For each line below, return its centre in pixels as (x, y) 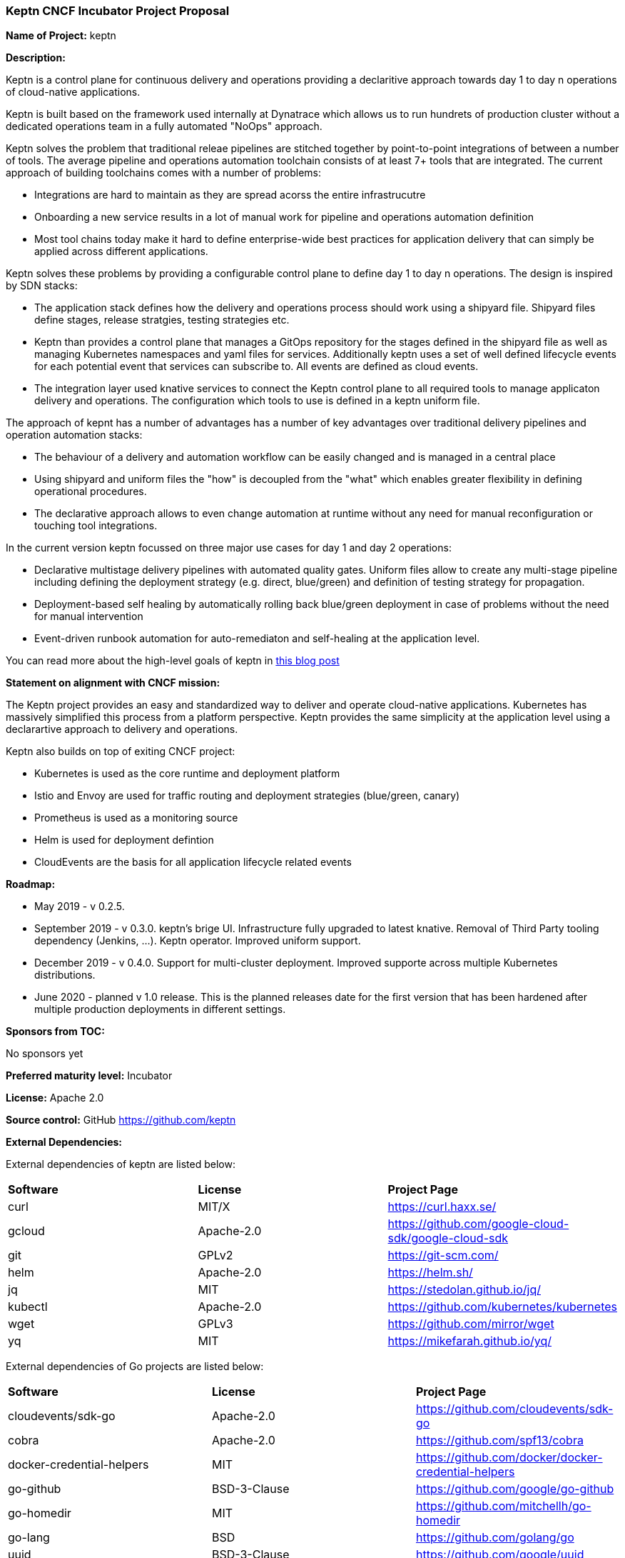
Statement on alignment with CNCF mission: (113, 683)
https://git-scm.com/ (443, 1255)
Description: (36, 58)
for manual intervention (89, 616)
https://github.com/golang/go (495, 1538)
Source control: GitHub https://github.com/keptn (121, 1120)
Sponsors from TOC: (55, 1032)
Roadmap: (31, 884)
